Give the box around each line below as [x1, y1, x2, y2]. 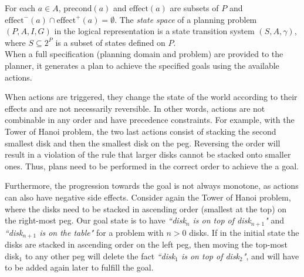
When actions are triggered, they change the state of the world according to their [5, 91, 298, 103]
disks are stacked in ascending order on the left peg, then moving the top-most [5, 238, 288, 250]
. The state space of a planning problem [114, 13, 257, 25]
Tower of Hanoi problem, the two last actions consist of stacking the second [5, 125, 276, 137]
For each [5, 2, 35, 14]
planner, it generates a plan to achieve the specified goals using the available [5, 59, 279, 71]
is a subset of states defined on [55, 36, 165, 48]
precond [63, 5, 92, 13]
